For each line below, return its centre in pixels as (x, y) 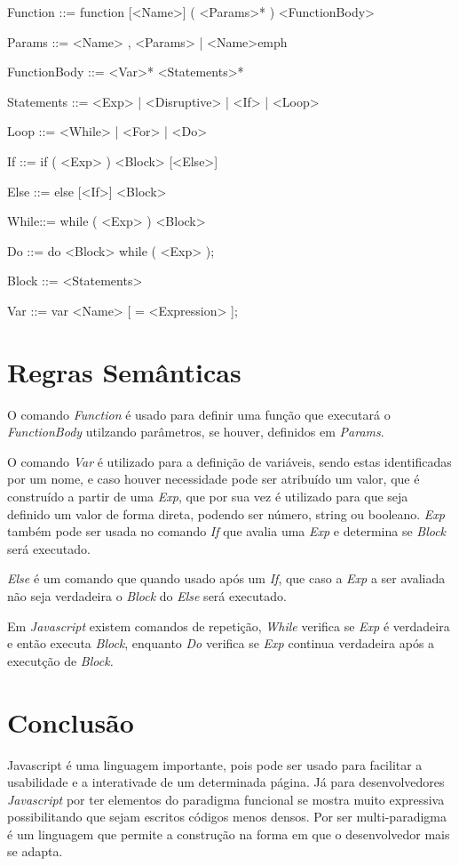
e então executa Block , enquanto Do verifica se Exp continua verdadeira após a (221, 643)
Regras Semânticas (124, 371)
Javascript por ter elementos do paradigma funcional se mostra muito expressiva (226, 799)
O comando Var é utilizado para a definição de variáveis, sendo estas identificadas (229, 461)
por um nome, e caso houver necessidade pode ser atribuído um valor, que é (214, 479)
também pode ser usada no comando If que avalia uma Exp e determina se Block (227, 531)
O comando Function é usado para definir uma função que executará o (199, 414)
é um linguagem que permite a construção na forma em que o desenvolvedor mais (229, 834)
